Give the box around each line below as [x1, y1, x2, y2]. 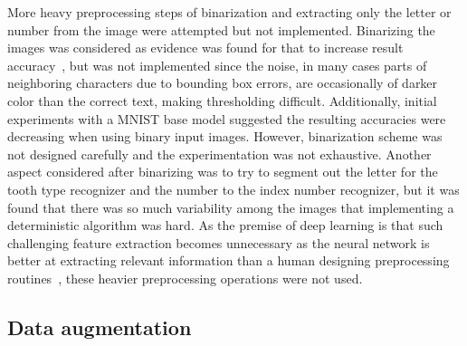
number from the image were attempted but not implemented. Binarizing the [7, 20, 435, 39]
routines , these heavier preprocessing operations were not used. [7, 268, 363, 287]
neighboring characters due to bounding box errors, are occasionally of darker [7, 73, 438, 92]
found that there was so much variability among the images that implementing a [7, 197, 454, 216]
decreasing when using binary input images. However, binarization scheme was [7, 127, 443, 146]
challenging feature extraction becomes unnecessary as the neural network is [7, 233, 430, 252]
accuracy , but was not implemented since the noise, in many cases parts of [7, 55, 427, 74]
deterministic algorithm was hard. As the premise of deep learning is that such [7, 216, 443, 235]
